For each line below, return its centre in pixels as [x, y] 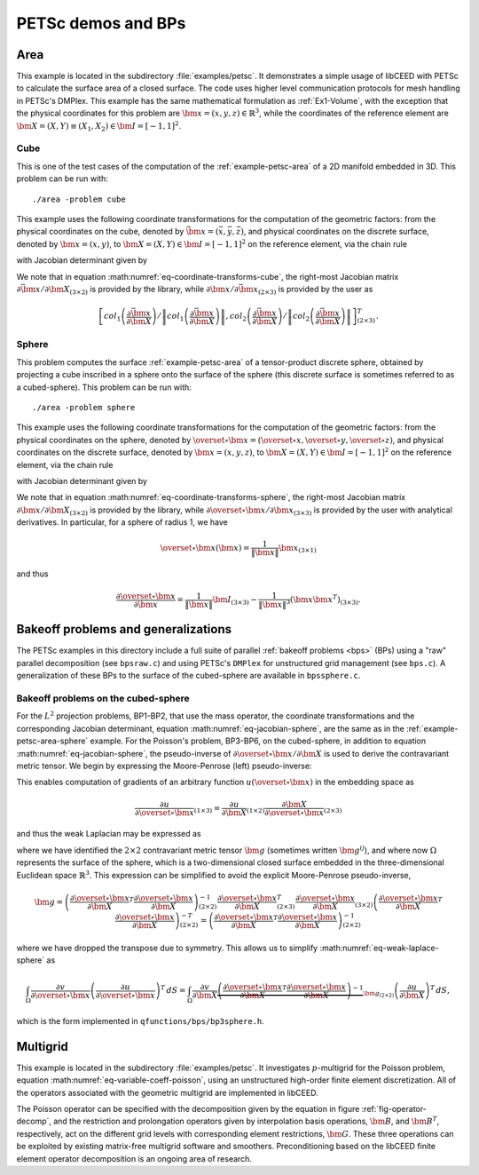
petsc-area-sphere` [52, 741]
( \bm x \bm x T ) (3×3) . [325, 600]
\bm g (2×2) [379, 994]
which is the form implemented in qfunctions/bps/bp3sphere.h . [141, 1020]
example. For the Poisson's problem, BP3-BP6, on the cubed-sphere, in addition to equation [258, 741]
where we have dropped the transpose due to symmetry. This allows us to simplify [167, 948]
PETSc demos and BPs [101, 23]
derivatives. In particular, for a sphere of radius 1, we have [122, 522]
